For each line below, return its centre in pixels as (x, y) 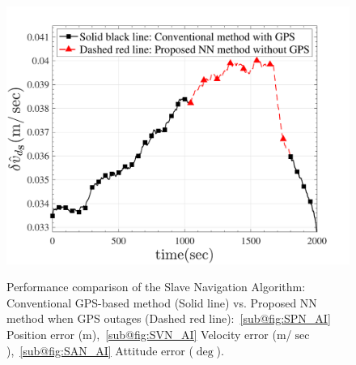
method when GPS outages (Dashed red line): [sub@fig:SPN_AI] (169, 318)
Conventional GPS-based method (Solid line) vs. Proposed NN (162, 302)
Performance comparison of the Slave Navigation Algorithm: (156, 287)
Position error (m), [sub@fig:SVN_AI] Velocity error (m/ (149, 334)
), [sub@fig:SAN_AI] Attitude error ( (100, 350)
